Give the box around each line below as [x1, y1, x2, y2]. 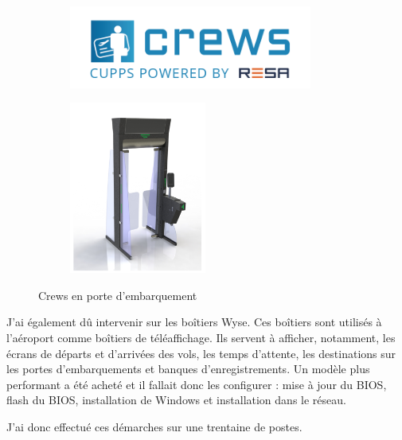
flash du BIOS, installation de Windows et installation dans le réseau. [6, 391, 346, 408]
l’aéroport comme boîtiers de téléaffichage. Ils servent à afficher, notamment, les [6, 329, 396, 345]
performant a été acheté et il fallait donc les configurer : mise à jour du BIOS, [6, 376, 387, 392]
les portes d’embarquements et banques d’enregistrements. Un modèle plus [6, 360, 370, 377]
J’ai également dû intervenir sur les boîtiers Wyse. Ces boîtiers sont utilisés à [6, 313, 382, 330]
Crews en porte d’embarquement [38, 286, 197, 303]
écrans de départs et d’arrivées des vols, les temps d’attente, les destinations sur [6, 345, 396, 361]
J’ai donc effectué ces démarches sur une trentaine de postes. [6, 418, 302, 434]
